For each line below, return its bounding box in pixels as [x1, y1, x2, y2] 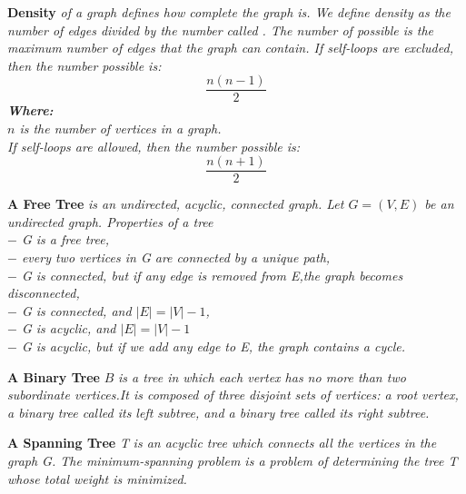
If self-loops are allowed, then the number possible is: [7, 136, 301, 155]
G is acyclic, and [21, 319, 116, 338]
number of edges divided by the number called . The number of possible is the [7, 20, 433, 39]
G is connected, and [21, 301, 132, 320]
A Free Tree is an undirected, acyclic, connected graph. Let [7, 194, 344, 213]
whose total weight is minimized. [7, 469, 187, 488]
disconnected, [7, 283, 80, 302]
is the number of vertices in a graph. [19, 119, 222, 138]
